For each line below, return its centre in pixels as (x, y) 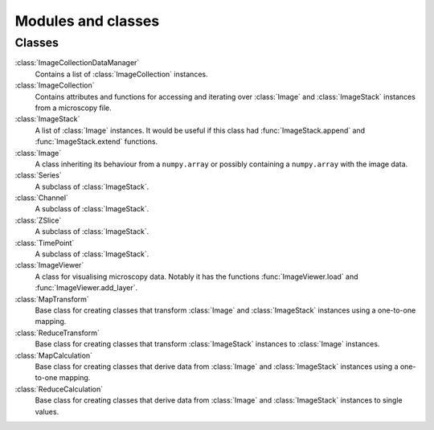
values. (47, 412)
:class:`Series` (38, 175)
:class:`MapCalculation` (53, 355)
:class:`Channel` (41, 198)
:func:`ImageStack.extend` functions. (96, 141)
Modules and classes (87, 21)
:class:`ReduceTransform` (57, 333)
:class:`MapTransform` (52, 299)
